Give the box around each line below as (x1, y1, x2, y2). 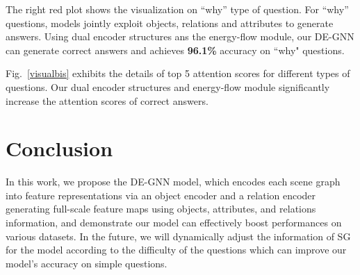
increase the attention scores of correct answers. (6, 93, 208, 108)
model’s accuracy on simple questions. (6, 256, 167, 270)
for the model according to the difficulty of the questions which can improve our (6, 242, 347, 257)
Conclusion (6, 134, 113, 162)
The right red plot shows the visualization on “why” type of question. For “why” (6, 2, 349, 16)
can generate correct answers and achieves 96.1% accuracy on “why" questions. (6, 42, 345, 57)
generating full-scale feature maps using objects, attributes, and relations (6, 201, 316, 216)
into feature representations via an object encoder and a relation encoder (6, 187, 316, 202)
